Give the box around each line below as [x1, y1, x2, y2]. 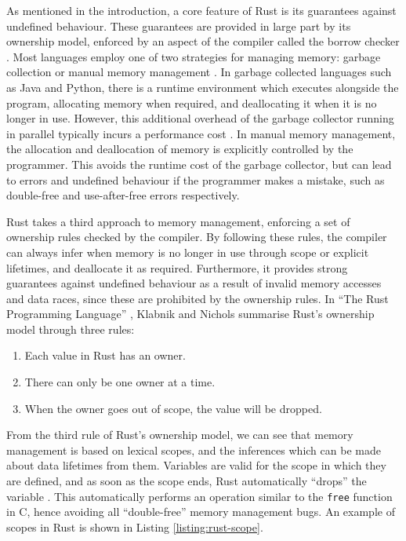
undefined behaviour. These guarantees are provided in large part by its [6, 17, 351, 34]
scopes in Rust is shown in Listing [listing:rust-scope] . [6, 518, 263, 535]
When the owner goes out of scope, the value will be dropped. [24, 400, 322, 416]
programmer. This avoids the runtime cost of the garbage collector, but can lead [6, 155, 392, 172]
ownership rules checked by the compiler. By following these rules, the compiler [6, 228, 387, 245]
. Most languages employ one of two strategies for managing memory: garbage [6, 48, 381, 64]
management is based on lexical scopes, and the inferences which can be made [6, 441, 381, 458]
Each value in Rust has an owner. [24, 347, 186, 364]
